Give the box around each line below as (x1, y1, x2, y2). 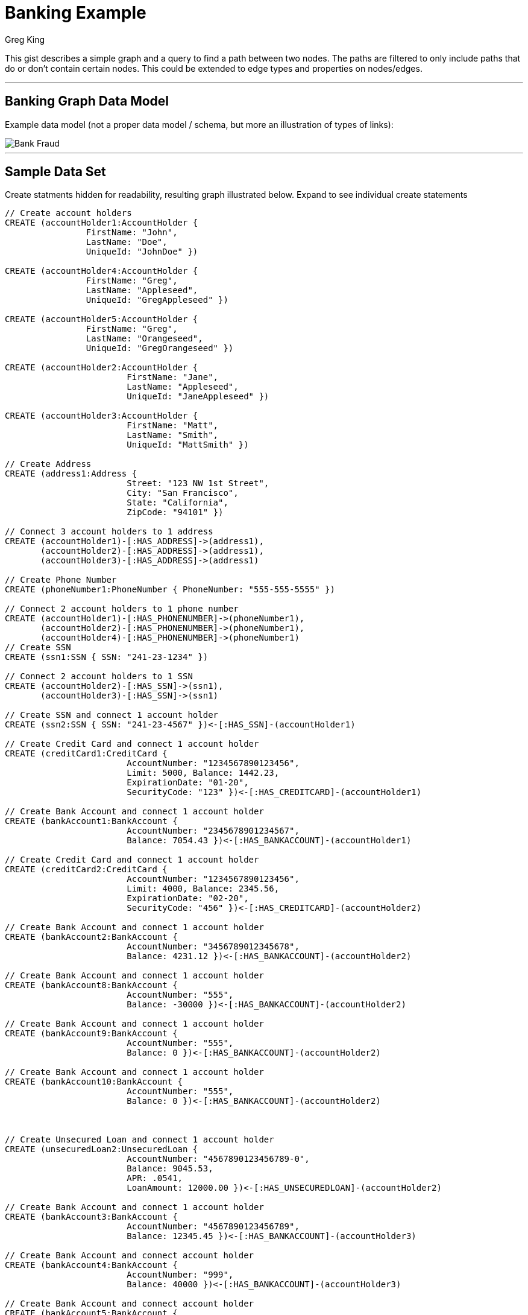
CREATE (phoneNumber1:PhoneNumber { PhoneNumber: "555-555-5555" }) (5, 585, 335, 595)
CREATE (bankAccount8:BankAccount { (5, 980, 178, 990)
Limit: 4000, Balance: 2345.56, (127, 884, 280, 894)
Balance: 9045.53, (127, 1164, 213, 1174)
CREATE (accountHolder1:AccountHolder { (5, 218, 198, 228)
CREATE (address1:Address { (5, 469, 137, 479)
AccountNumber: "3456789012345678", (127, 942, 300, 952)
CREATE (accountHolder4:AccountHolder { (5, 266, 198, 276)
